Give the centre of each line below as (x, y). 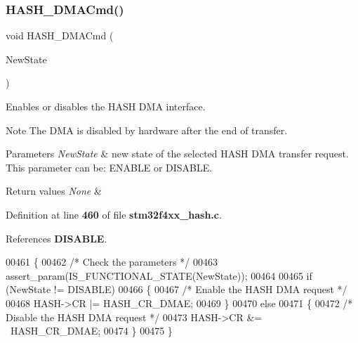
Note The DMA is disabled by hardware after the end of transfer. (147, 130)
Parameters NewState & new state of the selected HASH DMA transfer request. (177, 154)
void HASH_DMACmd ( (60, 35)
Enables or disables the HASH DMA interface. (106, 106)
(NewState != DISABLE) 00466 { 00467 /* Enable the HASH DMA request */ (177, 289)
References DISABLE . (57, 238)
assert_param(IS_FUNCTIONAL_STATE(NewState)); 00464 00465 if (159, 275)
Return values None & (54, 191)
